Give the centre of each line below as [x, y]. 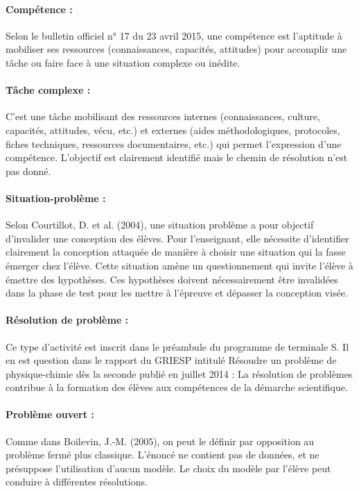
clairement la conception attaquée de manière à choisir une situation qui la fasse [176, 252]
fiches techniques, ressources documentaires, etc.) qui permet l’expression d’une [174, 143]
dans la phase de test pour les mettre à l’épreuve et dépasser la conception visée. [177, 293]
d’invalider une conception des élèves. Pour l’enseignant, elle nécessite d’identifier [177, 238]
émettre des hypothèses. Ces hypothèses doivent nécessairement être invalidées [172, 279]
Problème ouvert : [50, 414]
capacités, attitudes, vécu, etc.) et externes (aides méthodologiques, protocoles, [173, 130]
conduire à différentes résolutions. [77, 482]
